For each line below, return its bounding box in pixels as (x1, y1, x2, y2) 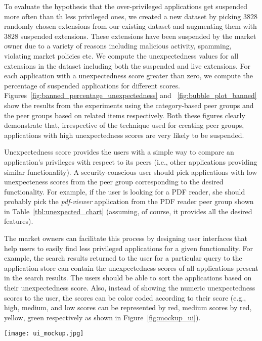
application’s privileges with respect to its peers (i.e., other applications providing (4, 156, 257, 167)
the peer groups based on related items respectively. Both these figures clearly (4, 110, 245, 120)
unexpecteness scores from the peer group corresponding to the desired (4, 176, 224, 187)
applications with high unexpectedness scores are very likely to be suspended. (4, 129, 244, 140)
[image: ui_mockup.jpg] (4, 330, 84, 337)
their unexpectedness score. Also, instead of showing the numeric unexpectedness (4, 282, 255, 293)
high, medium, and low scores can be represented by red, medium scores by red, (4, 302, 252, 313)
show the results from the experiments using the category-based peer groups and (4, 100, 254, 110)
